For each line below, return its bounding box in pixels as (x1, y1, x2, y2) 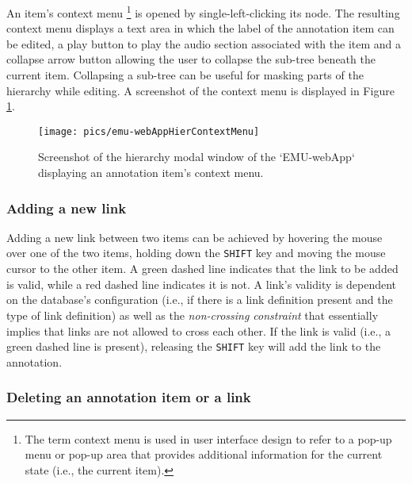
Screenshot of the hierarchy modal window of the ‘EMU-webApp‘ (38, 148, 355, 165)
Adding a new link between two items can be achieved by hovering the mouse (6, 229, 383, 245)
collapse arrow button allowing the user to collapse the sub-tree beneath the (6, 51, 376, 67)
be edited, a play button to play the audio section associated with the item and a (6, 35, 402, 52)
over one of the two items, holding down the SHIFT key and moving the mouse (6, 244, 386, 261)
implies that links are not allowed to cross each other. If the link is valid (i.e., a (6, 322, 391, 339)
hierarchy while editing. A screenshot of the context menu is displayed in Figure (6, 82, 395, 98)
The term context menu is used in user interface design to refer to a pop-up (25, 430, 392, 447)
